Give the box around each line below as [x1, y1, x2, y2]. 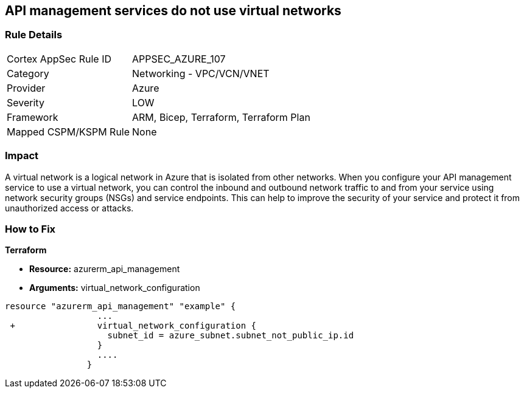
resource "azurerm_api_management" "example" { [5, 301, 236, 312]
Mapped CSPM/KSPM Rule [7, 125, 130, 138]
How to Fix [5, 222, 56, 235]
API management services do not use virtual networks [5, 3, 341, 18]
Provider [7, 81, 46, 94]
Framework [7, 111, 58, 123]
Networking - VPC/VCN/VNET [132, 67, 270, 80]
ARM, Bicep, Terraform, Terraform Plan [132, 111, 310, 123]
